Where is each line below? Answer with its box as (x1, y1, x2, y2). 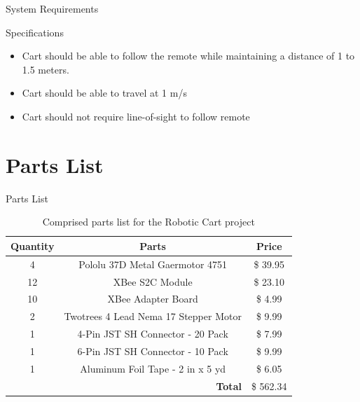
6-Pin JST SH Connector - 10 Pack (77, 343, 228, 358)
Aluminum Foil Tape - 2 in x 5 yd (80, 361, 226, 375)
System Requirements (6, 1, 99, 15)
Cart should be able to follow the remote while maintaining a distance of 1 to (22, 48, 355, 63)
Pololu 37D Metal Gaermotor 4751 (78, 256, 228, 271)
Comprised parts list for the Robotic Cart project (42, 214, 255, 229)
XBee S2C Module (113, 274, 193, 289)
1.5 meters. (22, 62, 69, 76)
